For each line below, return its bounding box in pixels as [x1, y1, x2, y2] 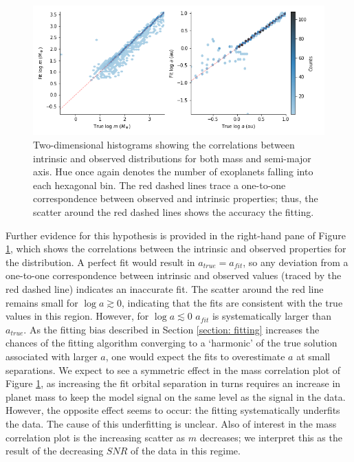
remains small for [5, 295, 78, 309]
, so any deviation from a [243, 254, 349, 269]
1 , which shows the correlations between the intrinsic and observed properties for [5, 241, 346, 256]
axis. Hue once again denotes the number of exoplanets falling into [33, 164, 313, 179]
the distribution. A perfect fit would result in [5, 254, 195, 269]
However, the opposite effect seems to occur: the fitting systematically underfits [5, 403, 340, 417]
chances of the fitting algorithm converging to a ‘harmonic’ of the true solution [5, 335, 338, 350]
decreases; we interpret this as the [199, 430, 342, 444]
